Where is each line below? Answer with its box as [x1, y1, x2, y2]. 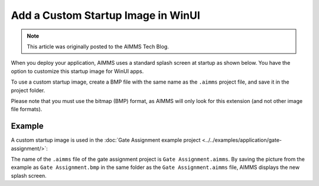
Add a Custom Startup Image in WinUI [11, 9, 200, 22]
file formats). [11, 106, 43, 113]
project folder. [11, 87, 45, 94]
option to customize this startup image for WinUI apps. [11, 68, 144, 75]
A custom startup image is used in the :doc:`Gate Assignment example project [11, 137, 201, 144]
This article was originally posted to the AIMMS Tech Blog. [27, 43, 170, 50]
